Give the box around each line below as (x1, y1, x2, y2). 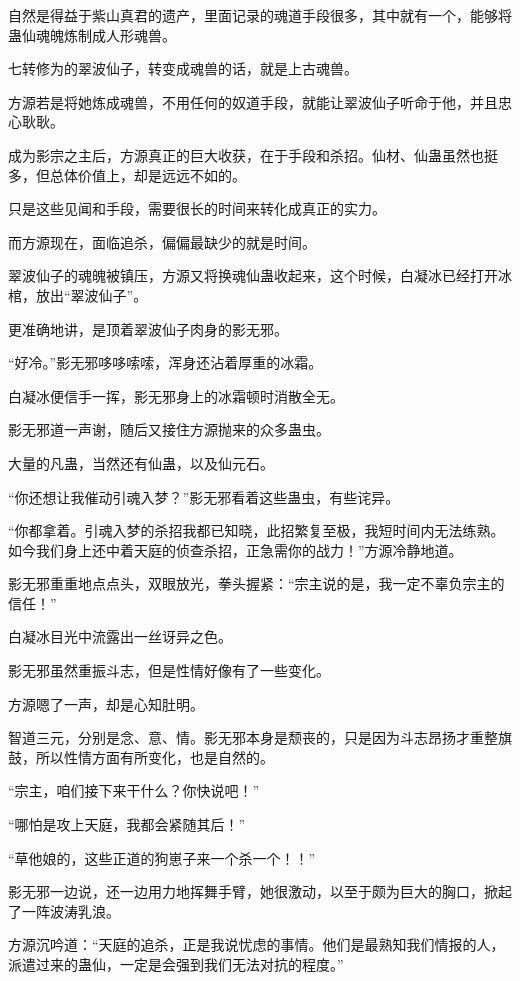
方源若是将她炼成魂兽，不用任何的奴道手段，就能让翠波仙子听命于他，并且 (8, 91, 498, 112)
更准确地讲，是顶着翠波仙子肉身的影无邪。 (8, 318, 288, 339)
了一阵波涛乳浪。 (8, 900, 120, 921)
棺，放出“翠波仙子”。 (8, 284, 148, 305)
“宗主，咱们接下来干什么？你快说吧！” (8, 780, 260, 801)
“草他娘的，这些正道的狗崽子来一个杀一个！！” (8, 847, 316, 868)
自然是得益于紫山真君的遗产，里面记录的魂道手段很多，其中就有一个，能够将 (8, 5, 512, 25)
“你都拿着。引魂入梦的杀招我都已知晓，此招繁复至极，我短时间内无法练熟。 (8, 520, 505, 541)
